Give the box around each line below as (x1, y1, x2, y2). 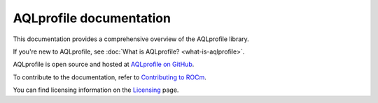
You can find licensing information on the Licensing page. (13, 86, 179, 94)
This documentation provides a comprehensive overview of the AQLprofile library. (13, 35, 250, 43)
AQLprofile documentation (13, 10, 171, 26)
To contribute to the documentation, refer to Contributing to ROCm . (13, 73, 206, 81)
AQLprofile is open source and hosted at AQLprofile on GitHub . (13, 60, 195, 69)
